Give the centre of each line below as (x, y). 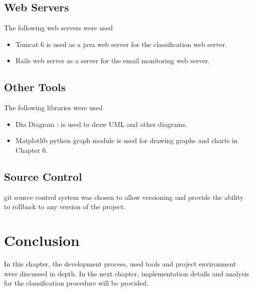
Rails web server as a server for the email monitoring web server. (113, 61)
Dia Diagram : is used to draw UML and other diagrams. (101, 124)
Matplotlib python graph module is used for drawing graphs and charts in (126, 140)
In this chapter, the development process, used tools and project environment (120, 264)
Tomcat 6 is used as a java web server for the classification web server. (121, 44)
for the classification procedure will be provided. (76, 283)
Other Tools (35, 87)
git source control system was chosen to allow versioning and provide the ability (124, 197)
